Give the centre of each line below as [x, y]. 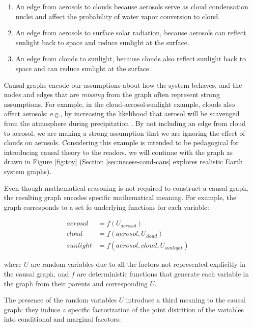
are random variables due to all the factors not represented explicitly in [138, 264]
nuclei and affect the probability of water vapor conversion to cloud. [118, 16]
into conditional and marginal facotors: [63, 319]
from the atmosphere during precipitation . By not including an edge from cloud [125, 123]
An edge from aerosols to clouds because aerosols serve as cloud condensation [132, 6]
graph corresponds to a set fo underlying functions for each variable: [107, 207]
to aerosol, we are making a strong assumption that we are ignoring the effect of [125, 133]
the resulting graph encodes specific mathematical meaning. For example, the [120, 197]
